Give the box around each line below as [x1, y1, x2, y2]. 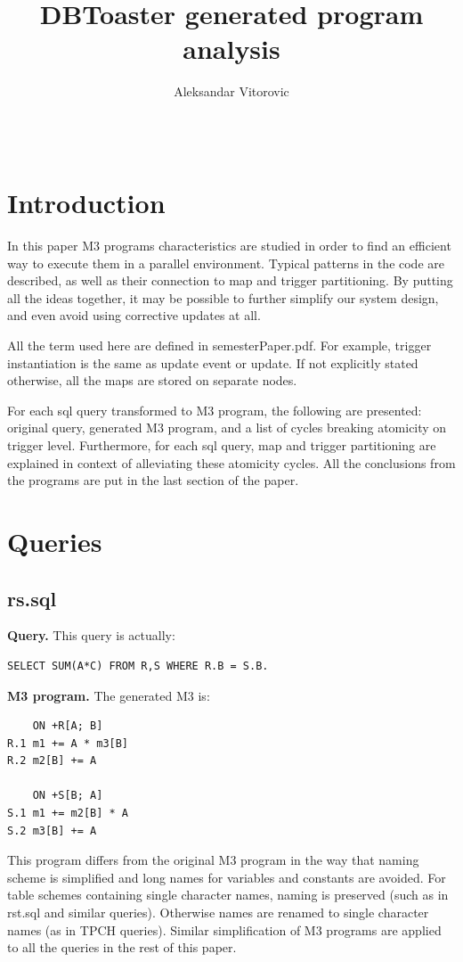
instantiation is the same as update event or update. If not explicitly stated [7, 353, 418, 372]
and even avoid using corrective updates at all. [7, 306, 261, 325]
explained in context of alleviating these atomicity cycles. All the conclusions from [7, 453, 456, 472]
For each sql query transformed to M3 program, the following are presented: [7, 400, 422, 419]
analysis [183, 30, 280, 67]
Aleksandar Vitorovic [174, 82, 289, 101]
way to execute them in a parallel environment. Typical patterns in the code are [7, 253, 444, 272]
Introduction [7, 185, 166, 221]
